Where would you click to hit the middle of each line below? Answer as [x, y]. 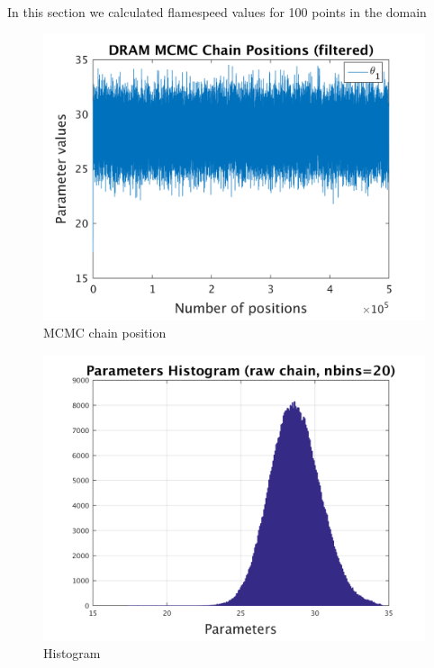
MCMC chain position [105, 333]
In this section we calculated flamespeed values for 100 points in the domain [217, 12]
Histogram [72, 653]
